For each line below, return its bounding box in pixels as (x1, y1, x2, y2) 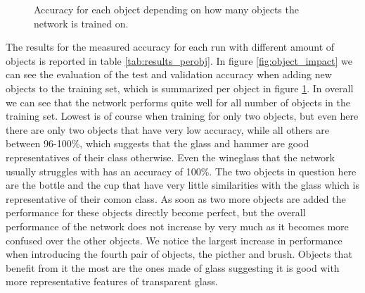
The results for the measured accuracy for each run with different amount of (6, 39, 335, 54)
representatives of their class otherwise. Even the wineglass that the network (6, 149, 335, 164)
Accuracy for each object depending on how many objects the (34, 2, 299, 16)
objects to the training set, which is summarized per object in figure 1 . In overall (6, 80, 354, 95)
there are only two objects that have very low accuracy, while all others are (6, 122, 330, 137)
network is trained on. (34, 15, 129, 30)
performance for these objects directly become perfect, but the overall (6, 205, 306, 220)
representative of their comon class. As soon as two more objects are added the (6, 191, 346, 206)
